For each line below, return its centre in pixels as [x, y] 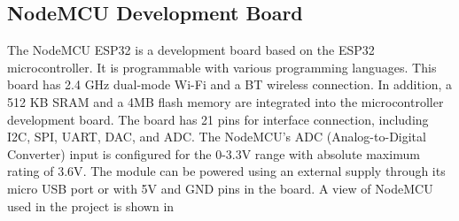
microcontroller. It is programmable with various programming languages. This [222, 67]
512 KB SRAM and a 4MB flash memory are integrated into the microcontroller [226, 101]
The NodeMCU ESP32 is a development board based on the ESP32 [191, 50]
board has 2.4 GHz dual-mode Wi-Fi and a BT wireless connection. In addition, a [230, 84]
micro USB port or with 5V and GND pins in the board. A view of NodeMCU [220, 188]
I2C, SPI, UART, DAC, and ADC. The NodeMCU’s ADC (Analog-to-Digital [217, 137]
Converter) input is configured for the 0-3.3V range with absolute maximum [214, 153]
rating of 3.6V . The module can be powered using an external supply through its [226, 171]
